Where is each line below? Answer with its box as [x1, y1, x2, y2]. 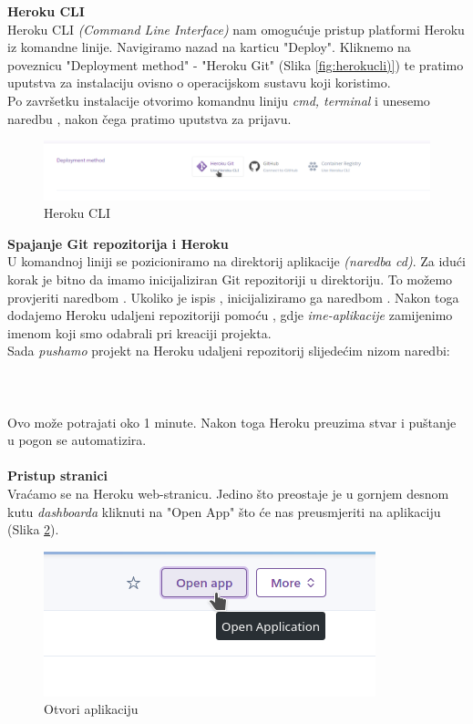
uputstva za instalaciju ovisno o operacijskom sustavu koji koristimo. [7, 73, 391, 92]
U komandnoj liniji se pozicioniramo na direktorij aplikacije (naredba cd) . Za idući [7, 252, 466, 271]
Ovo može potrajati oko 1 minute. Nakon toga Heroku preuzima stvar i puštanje [7, 412, 457, 431]
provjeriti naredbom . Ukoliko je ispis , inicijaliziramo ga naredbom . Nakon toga [7, 287, 459, 306]
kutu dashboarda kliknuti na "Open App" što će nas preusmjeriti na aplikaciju [7, 502, 441, 521]
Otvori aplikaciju [44, 699, 139, 719]
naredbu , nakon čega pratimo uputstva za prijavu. [7, 109, 292, 128]
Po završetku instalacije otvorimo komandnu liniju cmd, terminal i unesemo [7, 90, 430, 109]
